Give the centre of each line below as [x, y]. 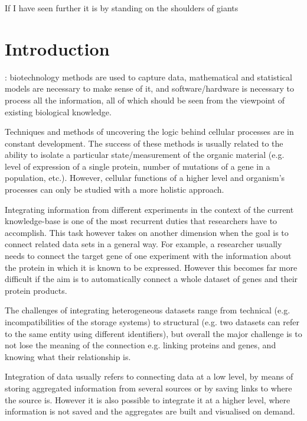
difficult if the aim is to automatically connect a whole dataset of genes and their [151, 279]
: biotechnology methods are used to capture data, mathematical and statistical [148, 77]
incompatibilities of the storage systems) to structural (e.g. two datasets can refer [152, 322]
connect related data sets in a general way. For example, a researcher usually [143, 244]
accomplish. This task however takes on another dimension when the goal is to [147, 232]
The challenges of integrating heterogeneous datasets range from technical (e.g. [148, 310]
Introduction [57, 48]
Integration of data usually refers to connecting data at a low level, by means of [149, 376]
